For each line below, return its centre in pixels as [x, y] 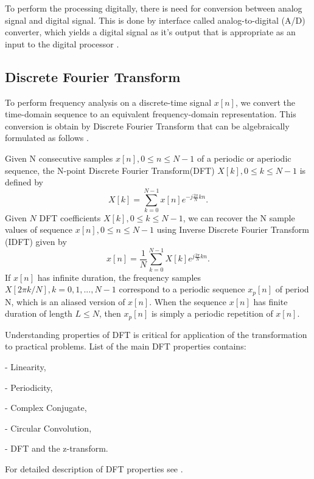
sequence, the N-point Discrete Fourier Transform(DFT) [110, 170]
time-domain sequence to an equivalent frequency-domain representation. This [151, 114]
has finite [270, 301]
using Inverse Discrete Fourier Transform [233, 229]
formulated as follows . [47, 138]
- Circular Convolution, [48, 428]
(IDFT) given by [36, 242]
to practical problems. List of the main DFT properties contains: [126, 346]
